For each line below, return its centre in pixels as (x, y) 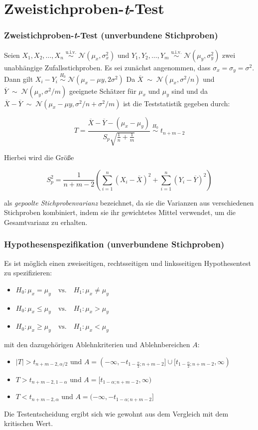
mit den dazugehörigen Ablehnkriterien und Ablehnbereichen (97, 344)
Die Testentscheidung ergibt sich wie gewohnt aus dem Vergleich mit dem (116, 413)
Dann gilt (19, 79)
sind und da (190, 91)
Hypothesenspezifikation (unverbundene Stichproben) (114, 244)
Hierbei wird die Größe (39, 157)
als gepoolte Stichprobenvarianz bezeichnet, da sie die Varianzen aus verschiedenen (129, 202)
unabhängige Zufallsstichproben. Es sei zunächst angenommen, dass (107, 67)
